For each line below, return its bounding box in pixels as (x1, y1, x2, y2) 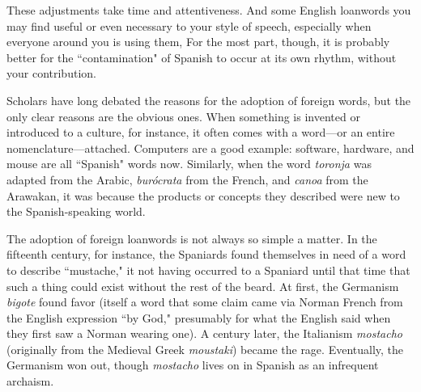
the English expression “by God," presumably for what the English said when (6, 309, 391, 326)
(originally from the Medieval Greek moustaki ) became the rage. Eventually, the (6, 340, 404, 357)
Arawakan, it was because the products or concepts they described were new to (6, 187, 400, 204)
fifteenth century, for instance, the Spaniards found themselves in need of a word (6, 246, 406, 263)
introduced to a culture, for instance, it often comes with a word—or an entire (6, 124, 395, 141)
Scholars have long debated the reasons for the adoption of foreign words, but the (6, 91, 411, 108)
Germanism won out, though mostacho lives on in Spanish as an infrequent (6, 356, 379, 373)
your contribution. (6, 65, 96, 82)
